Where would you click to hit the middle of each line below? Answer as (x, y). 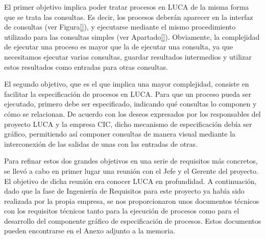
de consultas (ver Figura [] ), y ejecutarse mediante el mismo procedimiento (120, 27)
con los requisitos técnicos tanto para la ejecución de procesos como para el (122, 211)
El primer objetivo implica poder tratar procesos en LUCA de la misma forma (127, 7)
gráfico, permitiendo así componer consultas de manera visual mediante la (120, 134)
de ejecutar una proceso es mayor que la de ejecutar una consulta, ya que (119, 47)
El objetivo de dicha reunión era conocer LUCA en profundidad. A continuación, (130, 181)
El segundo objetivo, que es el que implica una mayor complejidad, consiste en (127, 84)
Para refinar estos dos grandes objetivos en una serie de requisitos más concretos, (131, 161)
